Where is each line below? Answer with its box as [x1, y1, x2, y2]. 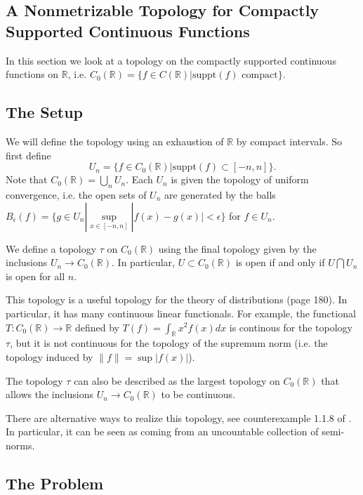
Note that [6, 172, 48, 187]
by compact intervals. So [236, 133, 343, 148]
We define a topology [6, 241, 97, 256]
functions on [6, 67, 59, 81]
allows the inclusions [6, 387, 94, 402]
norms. [6, 437, 35, 452]
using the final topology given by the [158, 241, 317, 256]
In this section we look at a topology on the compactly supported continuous [6, 53, 336, 67]
